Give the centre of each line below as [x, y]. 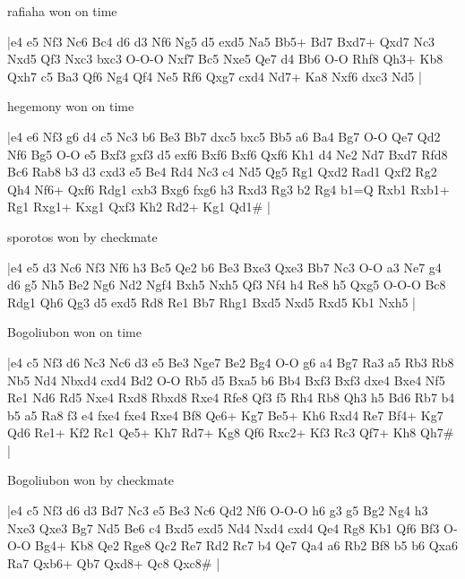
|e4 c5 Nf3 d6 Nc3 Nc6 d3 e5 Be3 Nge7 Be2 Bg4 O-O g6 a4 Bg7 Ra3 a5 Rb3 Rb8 [231, 362]
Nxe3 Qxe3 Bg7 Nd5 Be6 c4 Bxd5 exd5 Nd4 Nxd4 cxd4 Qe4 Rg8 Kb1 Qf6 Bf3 [224, 527]
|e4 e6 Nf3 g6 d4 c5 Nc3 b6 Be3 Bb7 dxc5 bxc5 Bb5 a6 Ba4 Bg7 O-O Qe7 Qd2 [224, 136]
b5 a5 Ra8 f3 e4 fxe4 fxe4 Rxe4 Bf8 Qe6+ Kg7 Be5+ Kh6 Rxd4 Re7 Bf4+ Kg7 [225, 415]
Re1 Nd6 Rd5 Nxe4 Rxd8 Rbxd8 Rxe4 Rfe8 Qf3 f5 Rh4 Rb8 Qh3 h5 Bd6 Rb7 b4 [231, 398]
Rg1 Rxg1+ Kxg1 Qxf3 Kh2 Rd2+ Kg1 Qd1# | [139, 207]
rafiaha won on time [62, 11]
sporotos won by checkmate [82, 236]
